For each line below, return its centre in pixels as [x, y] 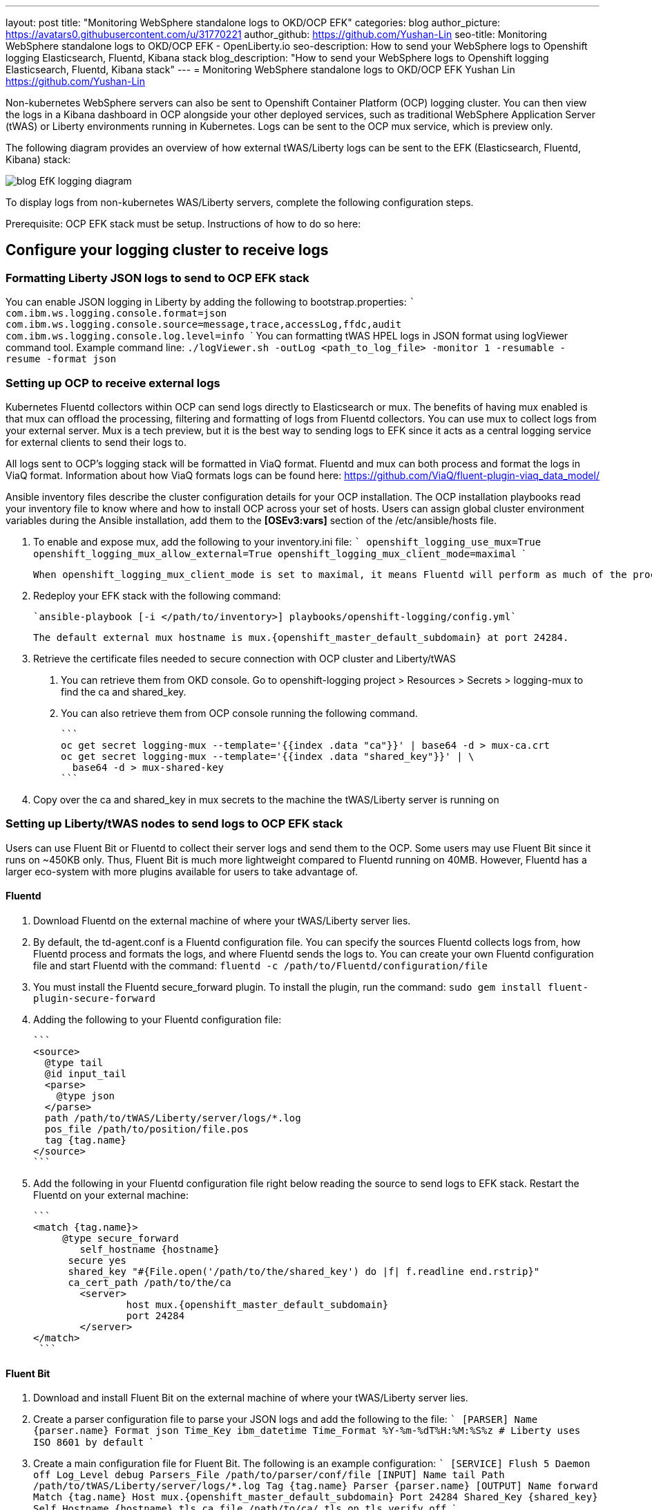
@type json [86, 1096]
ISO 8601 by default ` [93, 1442]
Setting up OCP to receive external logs [113, 383]
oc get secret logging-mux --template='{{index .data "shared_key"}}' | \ [268, 756]
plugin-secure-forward [95, 998]
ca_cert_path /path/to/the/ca [150, 1282]
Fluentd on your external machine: [111, 1195]
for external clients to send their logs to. [96, 442]
